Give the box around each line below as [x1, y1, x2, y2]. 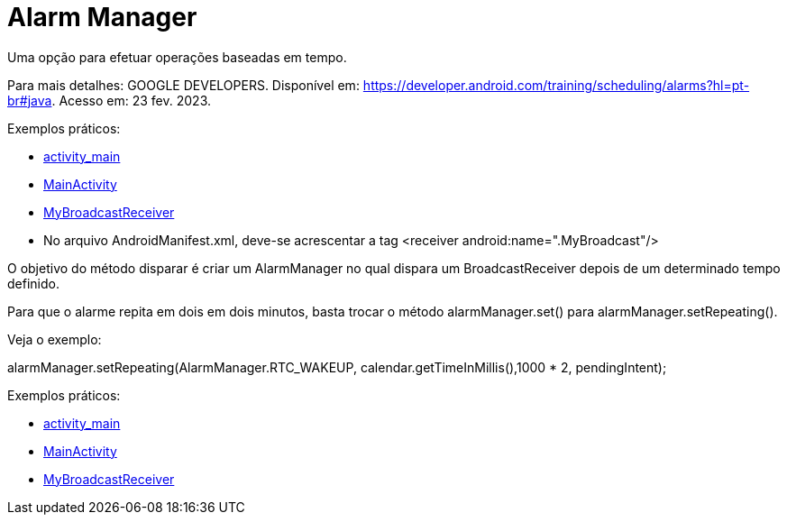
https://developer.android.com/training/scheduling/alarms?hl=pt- [362, 77, 750, 93]
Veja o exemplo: [7, 331, 102, 347]
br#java [7, 92, 52, 108]
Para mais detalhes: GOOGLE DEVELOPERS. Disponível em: [7, 77, 360, 93]
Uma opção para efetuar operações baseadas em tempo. [7, 49, 347, 65]
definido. [7, 275, 59, 291]
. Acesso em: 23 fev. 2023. [51, 92, 212, 108]
